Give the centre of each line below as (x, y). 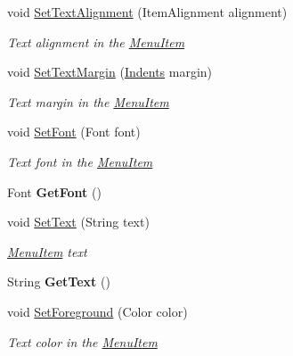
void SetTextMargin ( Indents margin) (110, 72)
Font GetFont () (54, 191)
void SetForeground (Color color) (98, 311)
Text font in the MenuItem (80, 161)
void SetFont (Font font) (74, 132)
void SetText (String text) (78, 222)
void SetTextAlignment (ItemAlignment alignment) (147, 12)
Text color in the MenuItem (82, 341)
